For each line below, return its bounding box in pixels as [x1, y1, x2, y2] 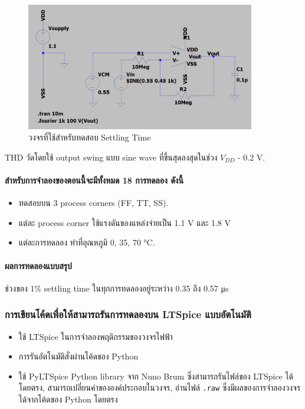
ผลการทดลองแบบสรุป [5, 259, 72, 271]
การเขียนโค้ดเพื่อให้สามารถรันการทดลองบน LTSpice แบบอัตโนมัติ [5, 307, 251, 322]
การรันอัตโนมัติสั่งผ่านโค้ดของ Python [18, 350, 139, 362]
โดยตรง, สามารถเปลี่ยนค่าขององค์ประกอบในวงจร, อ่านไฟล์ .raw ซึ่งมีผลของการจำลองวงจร [18, 381, 301, 394]
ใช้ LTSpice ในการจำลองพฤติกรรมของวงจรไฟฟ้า [18, 330, 173, 342]
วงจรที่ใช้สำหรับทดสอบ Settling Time [28, 131, 151, 143]
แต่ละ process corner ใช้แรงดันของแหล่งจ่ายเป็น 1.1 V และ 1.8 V [18, 216, 231, 228]
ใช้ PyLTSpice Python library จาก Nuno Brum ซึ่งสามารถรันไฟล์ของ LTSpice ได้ [18, 369, 293, 382]
